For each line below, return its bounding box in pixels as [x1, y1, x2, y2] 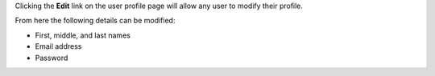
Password [35, 53, 68, 62]
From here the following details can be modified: [14, 16, 176, 26]
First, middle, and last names [35, 30, 130, 40]
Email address [35, 42, 82, 51]
